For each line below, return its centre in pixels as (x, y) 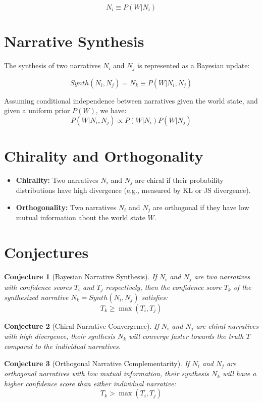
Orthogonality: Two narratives (66, 207)
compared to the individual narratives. (62, 346)
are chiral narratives (227, 326)
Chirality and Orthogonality (104, 155)
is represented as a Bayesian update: (194, 65)
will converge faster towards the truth (186, 336)
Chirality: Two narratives (57, 180)
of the (242, 287)
